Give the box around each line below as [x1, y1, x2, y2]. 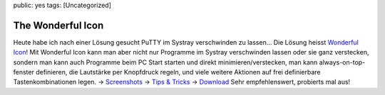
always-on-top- [319, 57, 366, 67]
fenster [13, 68, 35, 77]
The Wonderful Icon [13, 19, 104, 31]
